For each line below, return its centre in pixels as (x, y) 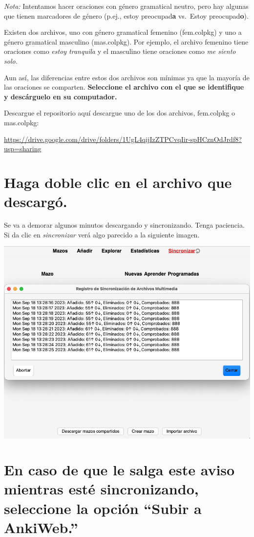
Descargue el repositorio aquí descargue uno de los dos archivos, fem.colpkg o (119, 113)
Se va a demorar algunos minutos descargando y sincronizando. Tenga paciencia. (124, 225)
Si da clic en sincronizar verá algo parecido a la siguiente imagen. (102, 234)
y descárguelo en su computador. (61, 96)
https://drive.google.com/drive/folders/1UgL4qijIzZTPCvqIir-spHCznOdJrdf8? (123, 139)
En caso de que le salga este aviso (119, 470)
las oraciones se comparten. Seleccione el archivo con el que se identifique (124, 87)
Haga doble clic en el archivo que (118, 182)
